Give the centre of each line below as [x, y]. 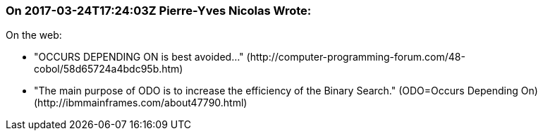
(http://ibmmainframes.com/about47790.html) [141, 103]
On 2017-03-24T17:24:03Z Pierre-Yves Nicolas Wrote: [159, 11]
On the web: [34, 35]
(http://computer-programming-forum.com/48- [356, 57]
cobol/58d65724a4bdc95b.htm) [109, 69]
